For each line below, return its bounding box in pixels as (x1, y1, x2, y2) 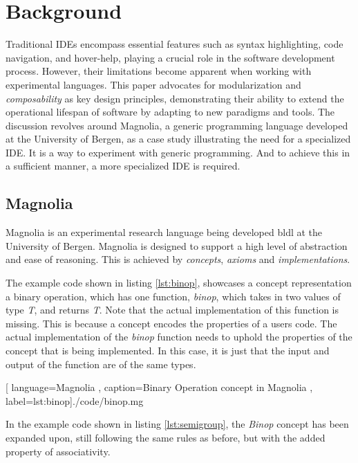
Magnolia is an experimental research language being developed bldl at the (6, 225, 323, 239)
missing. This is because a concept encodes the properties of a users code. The (6, 316, 337, 330)
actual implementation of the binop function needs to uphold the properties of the (6, 329, 352, 344)
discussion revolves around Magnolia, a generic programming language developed (6, 118, 348, 132)
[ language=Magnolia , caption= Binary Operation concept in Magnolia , (6, 380, 313, 394)
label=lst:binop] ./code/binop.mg (6, 393, 144, 408)
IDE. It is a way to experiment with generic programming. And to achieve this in (6, 145, 350, 159)
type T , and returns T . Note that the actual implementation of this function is (6, 302, 339, 317)
